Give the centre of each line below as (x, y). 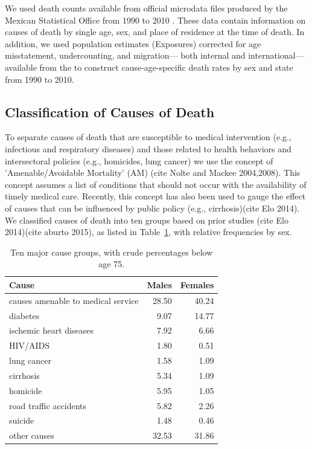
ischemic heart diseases (51, 330)
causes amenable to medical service (74, 300)
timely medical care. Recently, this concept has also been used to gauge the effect (155, 196)
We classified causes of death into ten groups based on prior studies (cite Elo (147, 220)
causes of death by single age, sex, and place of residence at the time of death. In (155, 32)
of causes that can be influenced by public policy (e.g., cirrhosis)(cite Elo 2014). (152, 208)
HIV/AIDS (30, 345)
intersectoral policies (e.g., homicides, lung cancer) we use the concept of (139, 160)
